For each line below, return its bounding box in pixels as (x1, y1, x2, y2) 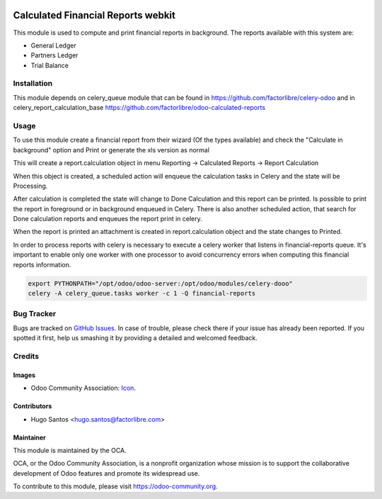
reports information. (13, 260, 71, 269)
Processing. (13, 181, 48, 190)
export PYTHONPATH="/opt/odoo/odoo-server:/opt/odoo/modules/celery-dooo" (28, 279, 294, 287)
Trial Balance (30, 61, 69, 69)
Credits (13, 351, 39, 361)
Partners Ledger (30, 51, 79, 60)
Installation (13, 79, 53, 89)
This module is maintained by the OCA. (13, 446, 127, 454)
